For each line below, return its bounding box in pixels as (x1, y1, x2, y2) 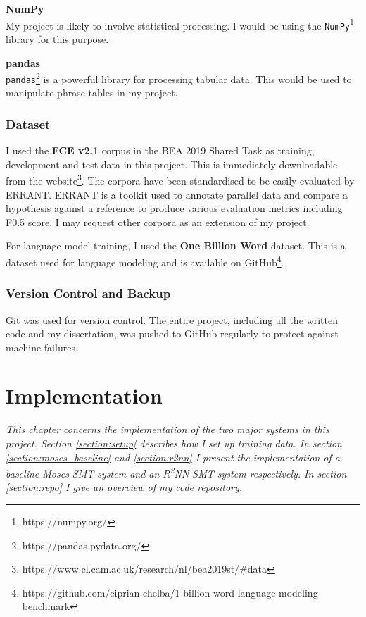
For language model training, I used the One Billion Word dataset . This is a (6, 238, 346, 253)
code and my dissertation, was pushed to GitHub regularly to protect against (6, 326, 339, 341)
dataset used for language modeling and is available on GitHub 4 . (6, 253, 284, 269)
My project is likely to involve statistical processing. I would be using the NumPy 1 (6, 15, 354, 32)
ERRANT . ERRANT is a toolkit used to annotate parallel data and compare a (6, 187, 348, 201)
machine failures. (6, 339, 78, 354)
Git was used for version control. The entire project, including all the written (6, 312, 338, 327)
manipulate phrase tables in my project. (6, 85, 178, 100)
